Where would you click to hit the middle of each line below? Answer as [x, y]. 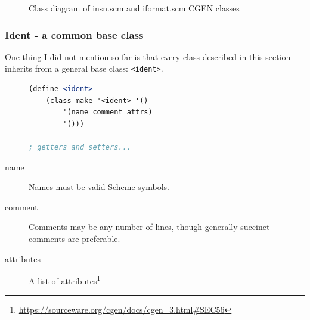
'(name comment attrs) [108, 112]
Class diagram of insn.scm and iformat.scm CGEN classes [134, 8]
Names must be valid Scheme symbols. [99, 187]
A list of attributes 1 [65, 280]
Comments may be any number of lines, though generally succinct [149, 227]
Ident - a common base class [74, 34]
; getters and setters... [80, 147]
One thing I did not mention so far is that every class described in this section [148, 56]
